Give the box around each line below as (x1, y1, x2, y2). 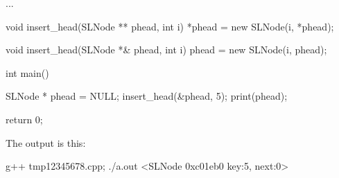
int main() (6, 65, 49, 80)
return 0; (6, 112, 43, 126)
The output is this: (6, 135, 86, 150)
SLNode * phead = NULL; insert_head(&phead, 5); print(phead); (6, 89, 288, 103)
